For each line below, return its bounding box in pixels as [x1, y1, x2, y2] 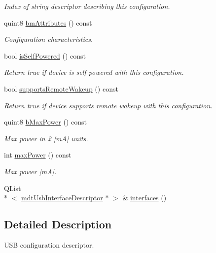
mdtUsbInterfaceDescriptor [21, 192, 103, 203]
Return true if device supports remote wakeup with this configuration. [4, 100, 213, 110]
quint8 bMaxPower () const [4, 117, 87, 127]
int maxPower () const [4, 150, 72, 160]
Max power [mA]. [4, 166, 57, 176]
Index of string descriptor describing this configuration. [4, 1, 170, 11]
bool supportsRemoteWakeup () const [4, 83, 118, 94]
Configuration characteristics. [4, 34, 93, 44]
